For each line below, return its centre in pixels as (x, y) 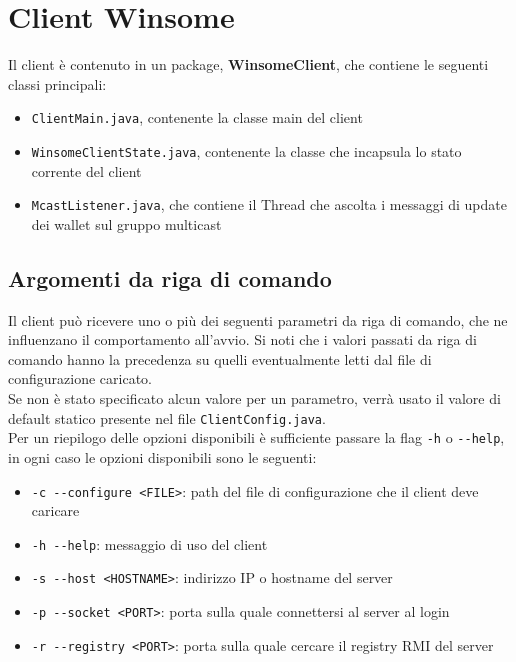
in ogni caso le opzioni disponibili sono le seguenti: (162, 456)
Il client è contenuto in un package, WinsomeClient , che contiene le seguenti (248, 64)
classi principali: (57, 83)
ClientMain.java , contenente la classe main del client (197, 117)
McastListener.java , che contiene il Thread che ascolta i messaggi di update (269, 204)
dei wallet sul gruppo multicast (126, 223)
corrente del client (86, 170)
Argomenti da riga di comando (170, 277)
